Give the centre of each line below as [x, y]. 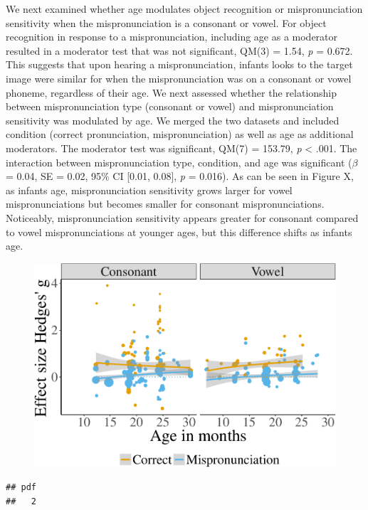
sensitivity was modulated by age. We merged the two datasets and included [173, 120]
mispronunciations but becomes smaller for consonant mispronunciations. [165, 204]
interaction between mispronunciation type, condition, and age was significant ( [179, 162]
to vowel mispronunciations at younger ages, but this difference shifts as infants [179, 232]
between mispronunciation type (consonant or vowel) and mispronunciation [170, 106]
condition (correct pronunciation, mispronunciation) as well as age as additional [180, 134]
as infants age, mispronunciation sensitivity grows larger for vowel [149, 190]
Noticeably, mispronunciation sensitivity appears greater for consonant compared [182, 217]
